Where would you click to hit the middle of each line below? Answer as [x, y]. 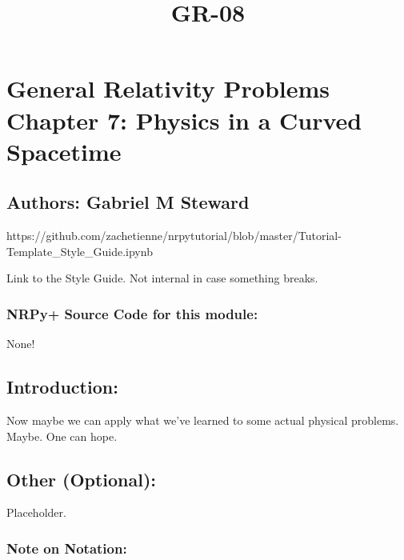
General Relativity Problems [168, 88]
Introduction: [62, 387]
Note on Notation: [67, 548]
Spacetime [64, 151]
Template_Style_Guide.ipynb [80, 251]
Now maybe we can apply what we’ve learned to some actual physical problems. [203, 420]
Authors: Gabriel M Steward [128, 202]
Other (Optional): [82, 479]
